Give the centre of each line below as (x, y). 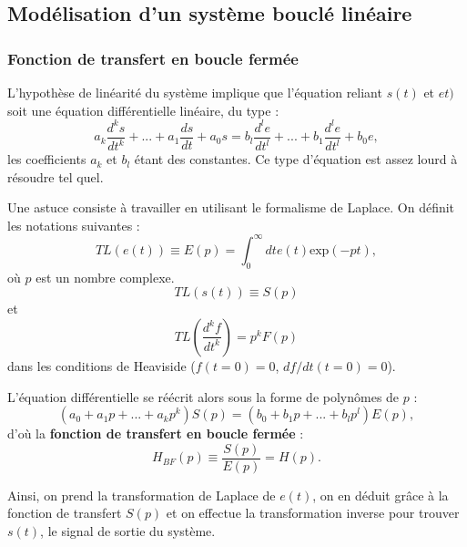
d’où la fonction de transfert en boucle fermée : (156, 433)
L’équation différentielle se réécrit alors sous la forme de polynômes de (203, 396)
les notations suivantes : (74, 225)
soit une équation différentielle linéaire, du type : (143, 110)
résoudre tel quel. (56, 176)
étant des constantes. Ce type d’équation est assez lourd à (296, 159)
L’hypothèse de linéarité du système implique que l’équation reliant (195, 92)
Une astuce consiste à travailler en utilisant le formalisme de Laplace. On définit (231, 207)
